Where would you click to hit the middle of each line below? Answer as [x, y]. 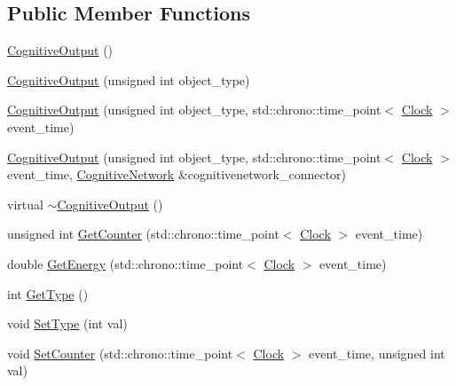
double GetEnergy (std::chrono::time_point [126, 263]
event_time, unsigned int [377, 353]
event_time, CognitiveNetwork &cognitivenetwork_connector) [177, 174]
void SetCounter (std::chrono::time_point [120, 353]
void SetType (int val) [67, 323]
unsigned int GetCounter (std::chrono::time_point [143, 234]
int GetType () [48, 293]
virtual [25, 204]
